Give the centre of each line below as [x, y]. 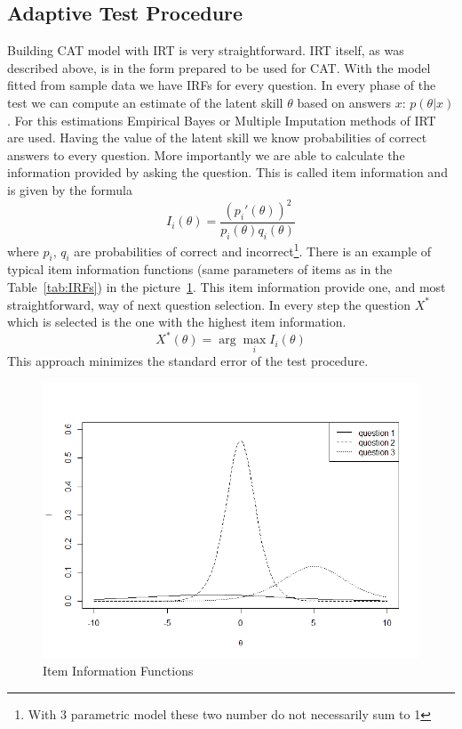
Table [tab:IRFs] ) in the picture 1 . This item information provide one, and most [227, 286]
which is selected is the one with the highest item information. [177, 322]
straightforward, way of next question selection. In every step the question [209, 304]
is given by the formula [70, 189]
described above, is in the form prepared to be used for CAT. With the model [219, 67]
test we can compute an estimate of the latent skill [145, 102]
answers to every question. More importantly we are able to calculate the [206, 154]
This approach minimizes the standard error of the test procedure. [188, 361]
